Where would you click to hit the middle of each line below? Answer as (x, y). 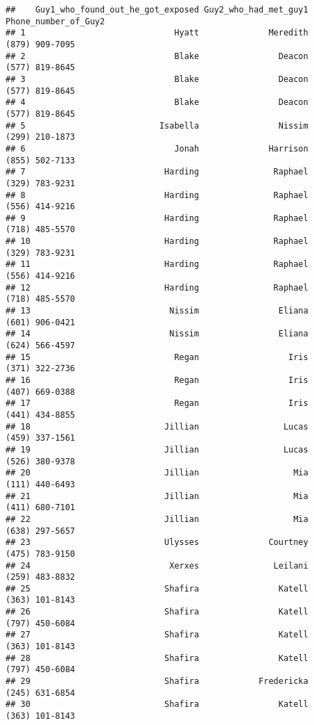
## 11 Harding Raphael (157, 264)
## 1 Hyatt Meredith (157, 33)
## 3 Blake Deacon (157, 79)
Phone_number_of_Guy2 (55, 21)
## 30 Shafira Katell (157, 704)
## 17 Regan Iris (157, 404)
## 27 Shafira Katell (157, 635)
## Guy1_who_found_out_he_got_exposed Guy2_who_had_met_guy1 (157, 10)
